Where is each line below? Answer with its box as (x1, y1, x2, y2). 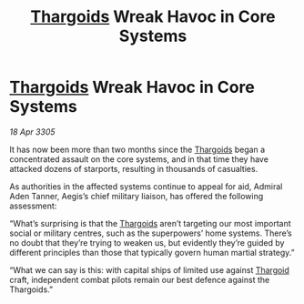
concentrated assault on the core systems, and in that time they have (9, 153, 269, 165)
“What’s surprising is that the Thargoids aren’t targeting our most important (9, 218, 291, 228)
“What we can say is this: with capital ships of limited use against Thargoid (9, 264, 289, 275)
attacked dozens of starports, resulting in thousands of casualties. (9, 163, 258, 174)
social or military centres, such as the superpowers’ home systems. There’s (9, 228, 293, 238)
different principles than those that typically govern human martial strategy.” (9, 247, 296, 258)
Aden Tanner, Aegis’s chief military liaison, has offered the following (9, 190, 264, 201)
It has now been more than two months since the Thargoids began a (9, 144, 266, 155)
